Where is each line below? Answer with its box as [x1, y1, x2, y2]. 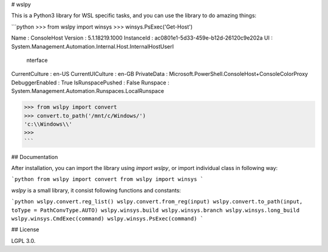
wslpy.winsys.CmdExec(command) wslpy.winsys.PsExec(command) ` [11, 216, 203, 222]
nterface [26, 56, 48, 64]
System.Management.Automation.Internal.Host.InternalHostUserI [11, 43, 174, 50]
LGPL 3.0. [11, 237, 36, 244]
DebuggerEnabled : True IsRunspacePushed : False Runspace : [11, 79, 169, 86]
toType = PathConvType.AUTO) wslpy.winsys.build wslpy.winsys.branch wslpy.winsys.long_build [11, 206, 300, 214]
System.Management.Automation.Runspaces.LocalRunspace [11, 87, 164, 95]
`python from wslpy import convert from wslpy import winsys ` [11, 176, 203, 183]
